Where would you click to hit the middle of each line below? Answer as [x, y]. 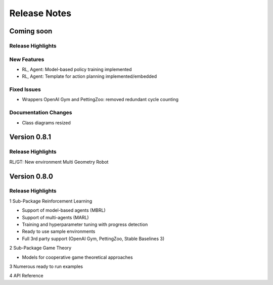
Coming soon [31, 31]
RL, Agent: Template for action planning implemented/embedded [89, 76]
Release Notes [40, 13]
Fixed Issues [25, 89]
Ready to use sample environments [59, 231]
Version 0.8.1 [30, 137]
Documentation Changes [41, 113]
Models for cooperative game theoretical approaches [78, 257]
